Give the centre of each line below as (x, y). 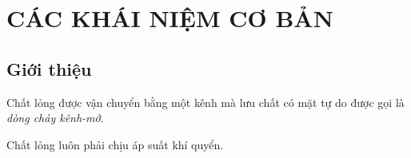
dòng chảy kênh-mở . (55, 118)
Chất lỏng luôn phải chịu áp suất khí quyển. (115, 144)
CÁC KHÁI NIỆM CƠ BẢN (170, 18)
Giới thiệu (49, 68)
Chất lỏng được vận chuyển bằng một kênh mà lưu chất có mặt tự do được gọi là (205, 102)
